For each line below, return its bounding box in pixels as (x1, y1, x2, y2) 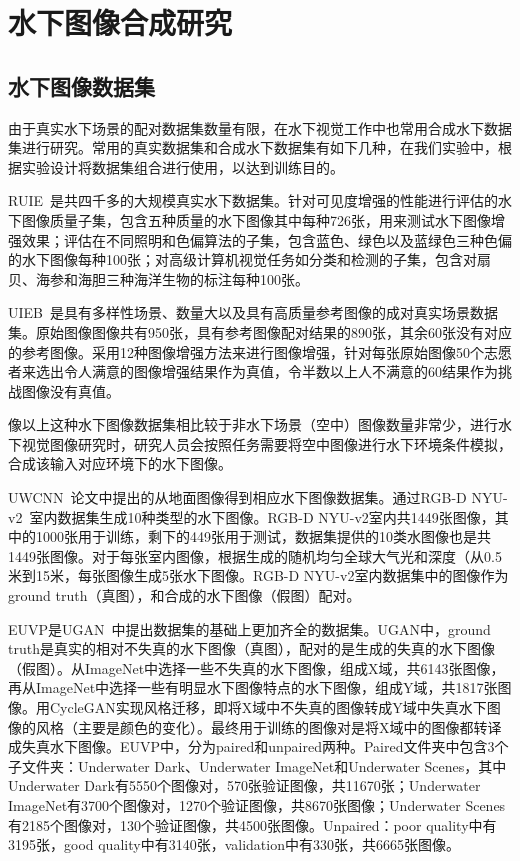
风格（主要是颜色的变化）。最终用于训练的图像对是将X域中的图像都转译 (35, 716, 502, 737)
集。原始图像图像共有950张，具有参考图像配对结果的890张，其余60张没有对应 (8, 321, 512, 342)
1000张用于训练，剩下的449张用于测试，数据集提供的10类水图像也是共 (35, 526, 491, 547)
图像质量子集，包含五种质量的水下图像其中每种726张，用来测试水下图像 (21, 209, 491, 230)
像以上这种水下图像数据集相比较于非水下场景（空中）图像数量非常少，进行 (8, 414, 498, 435)
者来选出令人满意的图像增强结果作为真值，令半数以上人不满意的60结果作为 (8, 361, 498, 382)
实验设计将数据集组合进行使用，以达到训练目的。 (21, 156, 344, 177)
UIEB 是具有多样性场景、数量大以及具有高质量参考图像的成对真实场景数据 (8, 302, 498, 323)
